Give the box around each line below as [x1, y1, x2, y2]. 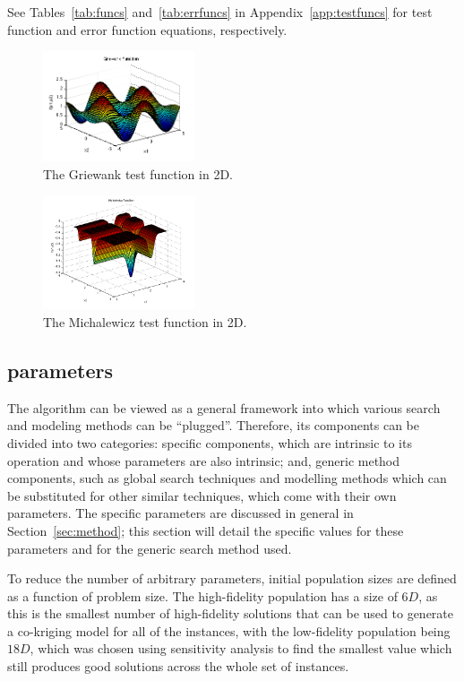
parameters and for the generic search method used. [7, 539, 292, 557]
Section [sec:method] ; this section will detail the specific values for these [7, 521, 404, 539]
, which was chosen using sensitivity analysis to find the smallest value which [30, 639, 452, 658]
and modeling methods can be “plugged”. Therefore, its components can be [7, 416, 419, 435]
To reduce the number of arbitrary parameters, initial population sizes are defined [7, 569, 457, 588]
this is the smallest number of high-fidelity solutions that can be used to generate [7, 604, 453, 623]
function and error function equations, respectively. [7, 20, 288, 39]
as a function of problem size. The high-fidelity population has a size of [7, 586, 398, 605]
